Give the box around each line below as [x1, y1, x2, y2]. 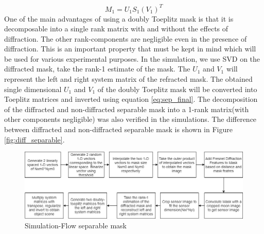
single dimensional [4, 83, 62, 94]
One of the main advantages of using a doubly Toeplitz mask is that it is [4, 13, 234, 24]
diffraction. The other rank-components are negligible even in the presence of [4, 33, 247, 44]
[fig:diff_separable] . [4, 134, 65, 145]
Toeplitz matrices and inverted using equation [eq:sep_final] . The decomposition [4, 94, 258, 104]
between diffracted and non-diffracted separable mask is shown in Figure [4, 124, 233, 135]
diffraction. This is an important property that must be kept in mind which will [4, 43, 256, 54]
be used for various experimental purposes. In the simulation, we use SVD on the [4, 53, 260, 64]
